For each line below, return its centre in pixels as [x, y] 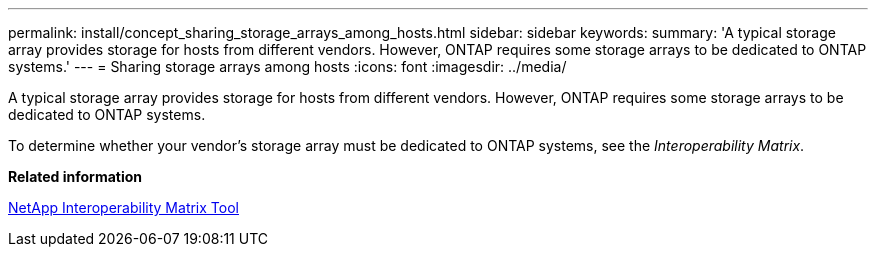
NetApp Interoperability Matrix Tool [123, 207]
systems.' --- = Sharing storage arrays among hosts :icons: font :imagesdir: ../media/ [287, 66]
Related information [75, 176]
